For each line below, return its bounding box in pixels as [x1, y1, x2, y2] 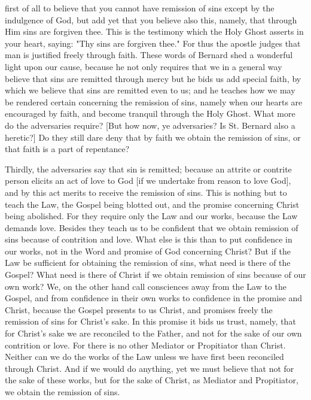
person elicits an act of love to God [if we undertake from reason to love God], [5, 174, 291, 187]
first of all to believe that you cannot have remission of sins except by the [5, 2, 275, 14]
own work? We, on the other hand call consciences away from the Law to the [5, 280, 286, 292]
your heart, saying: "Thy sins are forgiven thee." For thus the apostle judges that [5, 37, 301, 49]
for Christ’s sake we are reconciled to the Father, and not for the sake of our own [5, 327, 302, 340]
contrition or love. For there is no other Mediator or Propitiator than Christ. [5, 338, 286, 351]
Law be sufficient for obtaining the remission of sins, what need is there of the [5, 256, 291, 269]
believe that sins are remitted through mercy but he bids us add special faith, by [5, 72, 301, 84]
